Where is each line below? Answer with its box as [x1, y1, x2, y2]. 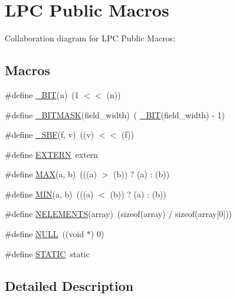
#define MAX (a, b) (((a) [5, 168, 97, 180]
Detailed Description [5, 276, 134, 294]
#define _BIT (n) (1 [5, 88, 79, 101]
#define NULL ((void [5, 228, 84, 240]
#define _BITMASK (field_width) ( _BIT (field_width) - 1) [5, 108, 225, 121]
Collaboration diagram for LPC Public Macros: [5, 32, 176, 44]
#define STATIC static [5, 247, 90, 260]
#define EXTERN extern [5, 148, 99, 160]
